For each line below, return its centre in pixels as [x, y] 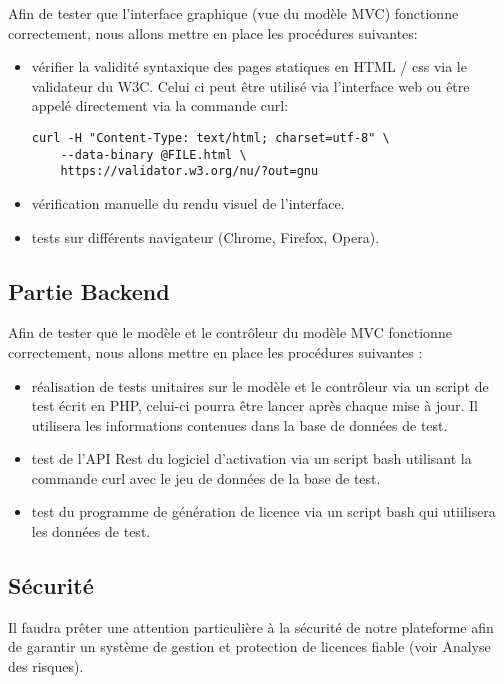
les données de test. [91, 531]
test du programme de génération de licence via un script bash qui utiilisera [263, 511]
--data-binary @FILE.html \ [153, 154]
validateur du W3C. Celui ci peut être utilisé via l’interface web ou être [250, 85]
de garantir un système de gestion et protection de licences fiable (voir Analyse [249, 646]
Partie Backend [89, 290]
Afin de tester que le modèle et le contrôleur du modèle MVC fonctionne [230, 332]
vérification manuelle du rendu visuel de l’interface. [188, 202]
